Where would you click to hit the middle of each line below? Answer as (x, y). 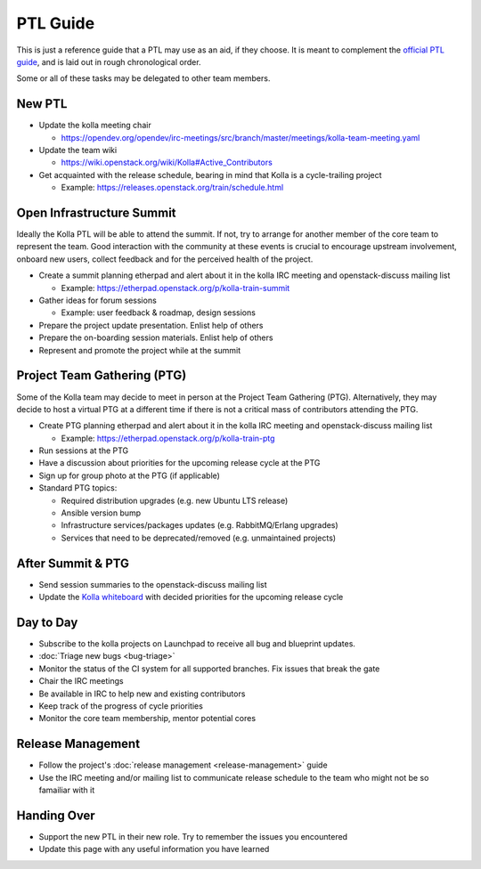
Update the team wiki (78, 150)
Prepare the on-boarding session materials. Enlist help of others (156, 337)
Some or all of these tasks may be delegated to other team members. (143, 78)
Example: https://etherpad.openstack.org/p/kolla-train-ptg (168, 438)
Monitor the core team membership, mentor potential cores (147, 719)
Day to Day (47, 622)
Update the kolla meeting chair (95, 126)
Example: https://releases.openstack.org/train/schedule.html (172, 188)
